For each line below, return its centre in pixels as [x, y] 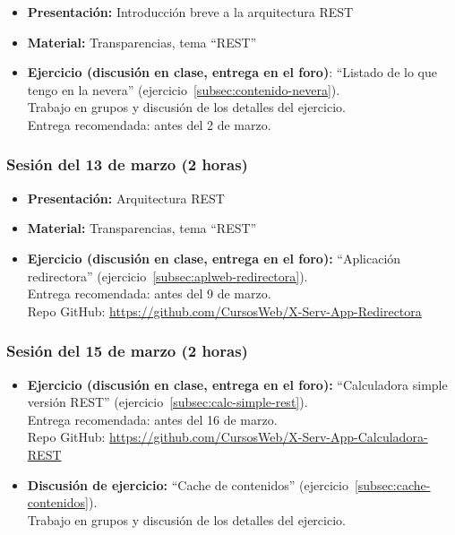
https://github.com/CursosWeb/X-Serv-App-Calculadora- [269, 437]
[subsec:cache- [392, 484]
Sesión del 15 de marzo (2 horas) [127, 351]
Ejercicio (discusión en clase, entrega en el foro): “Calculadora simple [237, 384]
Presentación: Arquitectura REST [126, 198]
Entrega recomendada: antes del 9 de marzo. [149, 293]
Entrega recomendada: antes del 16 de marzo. [152, 419]
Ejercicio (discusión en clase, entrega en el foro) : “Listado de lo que [232, 72]
